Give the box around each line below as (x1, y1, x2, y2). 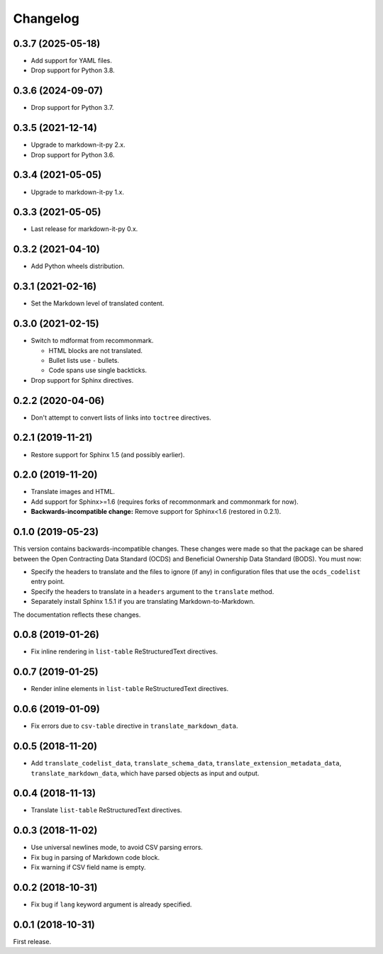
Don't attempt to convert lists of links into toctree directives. (30, 413, 212, 422)
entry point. (30, 578, 65, 586)
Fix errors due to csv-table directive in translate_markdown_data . (30, 722, 238, 730)
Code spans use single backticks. (48, 366, 148, 375)
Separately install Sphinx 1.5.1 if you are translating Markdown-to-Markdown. (30, 597, 255, 606)
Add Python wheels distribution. (30, 262, 125, 271)
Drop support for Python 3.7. (30, 103, 114, 112)
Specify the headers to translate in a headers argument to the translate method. (30, 587, 274, 595)
